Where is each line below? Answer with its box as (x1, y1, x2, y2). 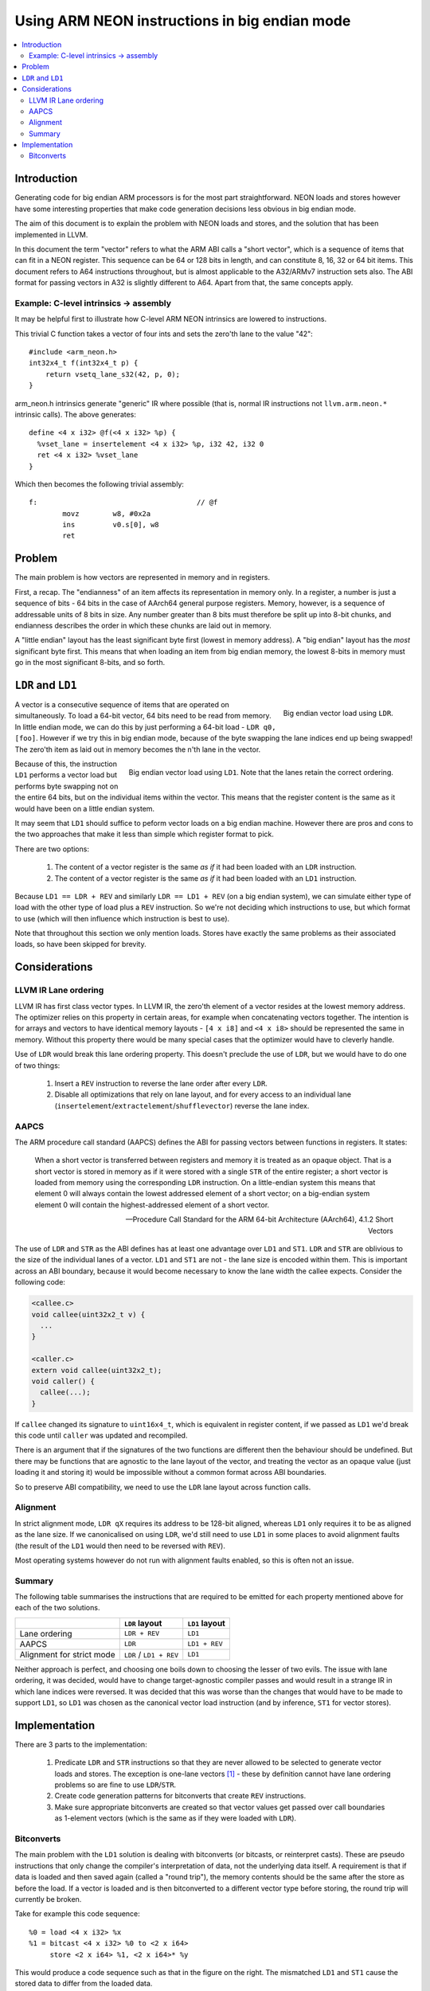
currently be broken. (14, 1894, 82, 1903)
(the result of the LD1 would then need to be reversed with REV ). (14, 1541, 226, 1551)
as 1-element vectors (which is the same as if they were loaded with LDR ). (54, 1813, 297, 1823)
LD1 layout (187, 1617, 226, 1629)
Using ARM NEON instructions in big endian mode (14, 12, 351, 29)
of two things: (14, 1060, 61, 1070)
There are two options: (14, 844, 89, 854)
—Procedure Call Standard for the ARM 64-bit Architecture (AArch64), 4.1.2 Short (125, 1215, 393, 1224)
